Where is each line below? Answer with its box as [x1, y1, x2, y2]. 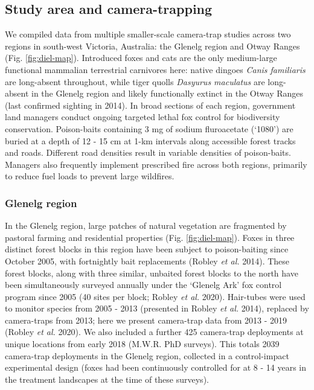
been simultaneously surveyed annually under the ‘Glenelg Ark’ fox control [5, 278, 282, 291]
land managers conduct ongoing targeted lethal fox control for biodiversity [5, 110, 280, 123]
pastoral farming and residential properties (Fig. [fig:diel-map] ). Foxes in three [5, 231, 295, 243]
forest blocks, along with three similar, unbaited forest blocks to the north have [5, 266, 298, 279]
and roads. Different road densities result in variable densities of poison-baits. [5, 146, 291, 159]
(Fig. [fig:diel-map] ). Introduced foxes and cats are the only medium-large [5, 51, 277, 64]
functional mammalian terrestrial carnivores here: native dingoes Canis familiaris [5, 63, 306, 75]
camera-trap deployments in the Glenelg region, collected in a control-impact [5, 349, 289, 362]
